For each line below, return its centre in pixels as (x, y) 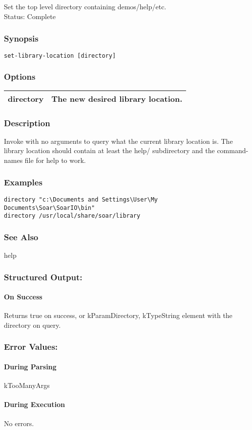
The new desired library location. (117, 98)
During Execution (35, 404)
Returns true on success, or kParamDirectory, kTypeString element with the (118, 315)
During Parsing (30, 366)
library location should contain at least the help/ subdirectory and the (109, 150)
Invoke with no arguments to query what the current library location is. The (118, 141)
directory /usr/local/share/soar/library (72, 216)
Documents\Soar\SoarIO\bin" (50, 208)
